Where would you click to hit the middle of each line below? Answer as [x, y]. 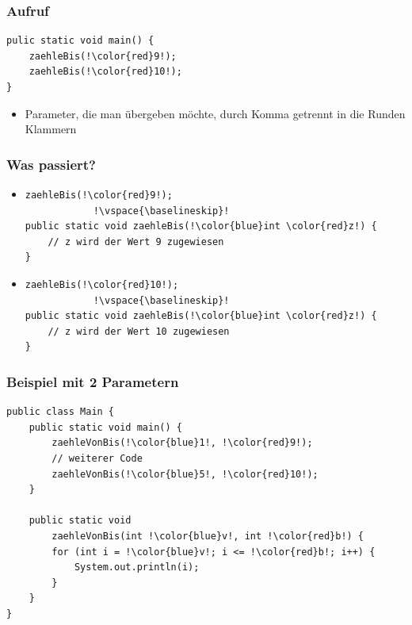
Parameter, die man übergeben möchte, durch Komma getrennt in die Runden [215, 113]
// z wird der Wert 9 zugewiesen [136, 242]
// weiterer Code [97, 458]
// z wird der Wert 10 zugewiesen [139, 331]
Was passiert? [51, 164]
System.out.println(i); [137, 567]
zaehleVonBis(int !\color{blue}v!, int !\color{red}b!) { [208, 536]
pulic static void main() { [80, 41]
